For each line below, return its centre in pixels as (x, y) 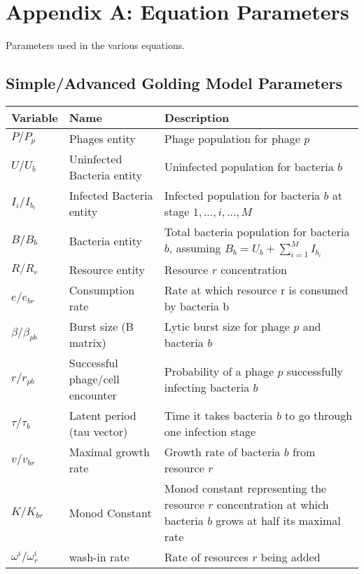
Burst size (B (101, 327)
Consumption (102, 290)
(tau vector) (98, 432)
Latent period (103, 416)
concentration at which (273, 505)
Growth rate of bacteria (222, 452)
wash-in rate (99, 557)
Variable (35, 117)
